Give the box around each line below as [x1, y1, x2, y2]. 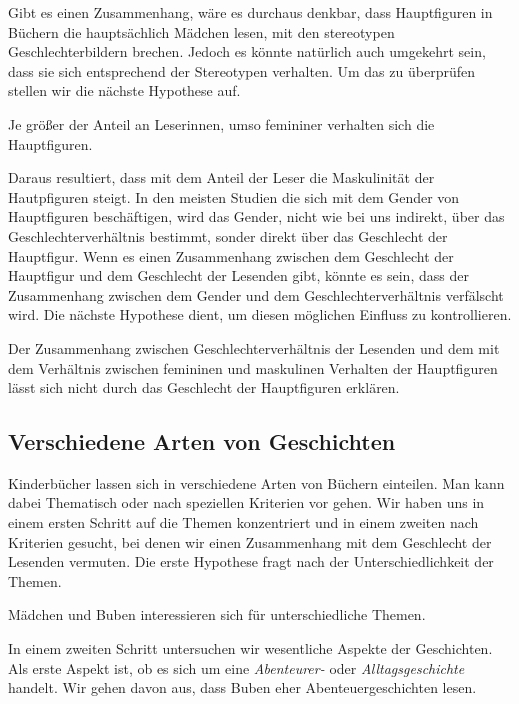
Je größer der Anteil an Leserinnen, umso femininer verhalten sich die [8, 113, 435, 134]
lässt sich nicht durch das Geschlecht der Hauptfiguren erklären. [8, 377, 400, 398]
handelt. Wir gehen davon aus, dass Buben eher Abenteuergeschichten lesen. [8, 677, 477, 698]
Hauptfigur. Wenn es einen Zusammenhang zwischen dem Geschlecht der [8, 245, 454, 266]
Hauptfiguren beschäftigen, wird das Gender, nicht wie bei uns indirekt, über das [8, 206, 505, 227]
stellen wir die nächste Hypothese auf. [8, 80, 241, 101]
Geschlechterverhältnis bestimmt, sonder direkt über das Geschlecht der [8, 225, 448, 246]
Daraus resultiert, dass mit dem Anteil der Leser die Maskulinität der [8, 167, 435, 188]
